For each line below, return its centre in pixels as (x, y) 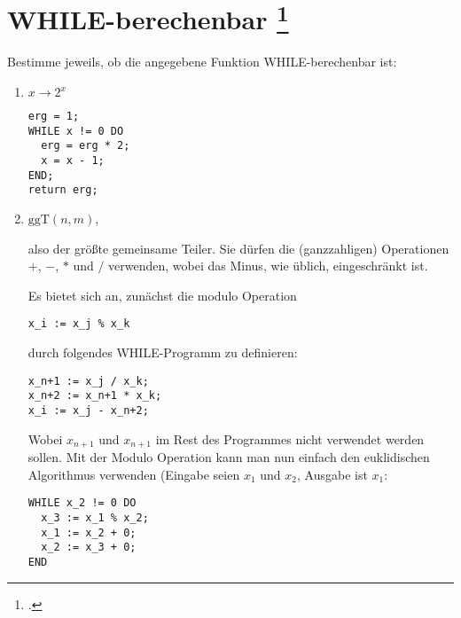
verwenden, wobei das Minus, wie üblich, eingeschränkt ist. (268, 266)
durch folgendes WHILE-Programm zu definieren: (163, 352)
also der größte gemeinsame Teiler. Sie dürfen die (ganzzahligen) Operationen (238, 248)
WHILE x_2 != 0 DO (82, 503)
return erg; (63, 190)
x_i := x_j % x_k (79, 324)
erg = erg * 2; (86, 146)
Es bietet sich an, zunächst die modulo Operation (162, 295)
